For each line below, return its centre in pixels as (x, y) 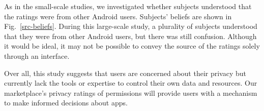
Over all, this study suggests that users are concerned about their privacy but (125, 73)
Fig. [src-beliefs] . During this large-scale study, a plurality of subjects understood (131, 26)
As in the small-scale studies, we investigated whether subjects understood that (128, 6)
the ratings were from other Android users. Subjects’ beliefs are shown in (118, 16)
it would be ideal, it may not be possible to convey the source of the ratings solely (132, 46)
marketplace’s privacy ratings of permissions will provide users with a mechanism (131, 92)
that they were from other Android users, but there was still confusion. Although (130, 36)
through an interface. (37, 55)
